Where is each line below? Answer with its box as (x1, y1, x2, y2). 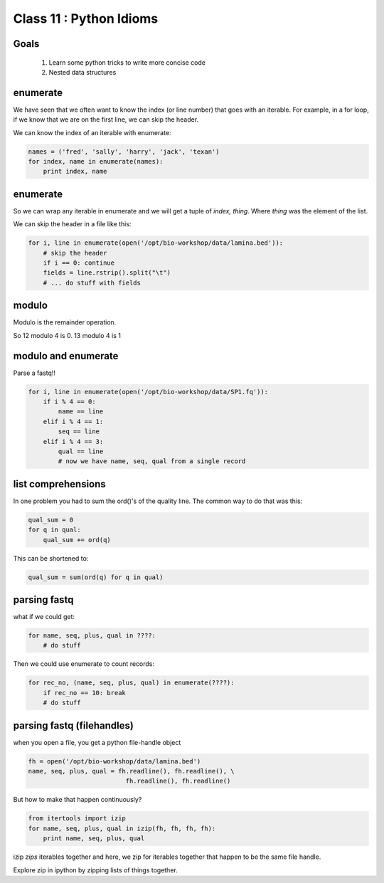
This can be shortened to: (13, 554, 89, 562)
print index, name (43, 167, 107, 176)
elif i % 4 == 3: (43, 438, 104, 445)
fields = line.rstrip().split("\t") (43, 269, 171, 277)
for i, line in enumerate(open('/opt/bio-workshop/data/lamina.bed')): (28, 239, 284, 247)
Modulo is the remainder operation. (13, 318, 117, 327)
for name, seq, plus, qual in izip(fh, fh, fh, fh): (28, 824, 216, 832)
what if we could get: (13, 613, 75, 621)
